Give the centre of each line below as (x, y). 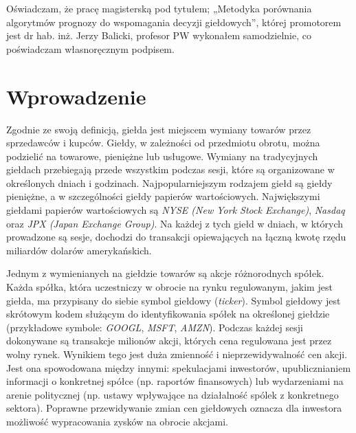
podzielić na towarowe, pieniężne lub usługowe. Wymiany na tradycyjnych (162, 156)
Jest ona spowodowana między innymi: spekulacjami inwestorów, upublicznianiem (179, 367)
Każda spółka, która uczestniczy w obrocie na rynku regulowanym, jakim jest (169, 287)
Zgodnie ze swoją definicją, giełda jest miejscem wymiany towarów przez (159, 129)
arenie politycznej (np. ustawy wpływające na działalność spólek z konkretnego (173, 394)
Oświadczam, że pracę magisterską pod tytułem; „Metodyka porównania (159, 8)
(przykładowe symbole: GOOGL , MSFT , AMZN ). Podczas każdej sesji (155, 327)
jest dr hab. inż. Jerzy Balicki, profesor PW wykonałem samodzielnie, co (159, 35)
